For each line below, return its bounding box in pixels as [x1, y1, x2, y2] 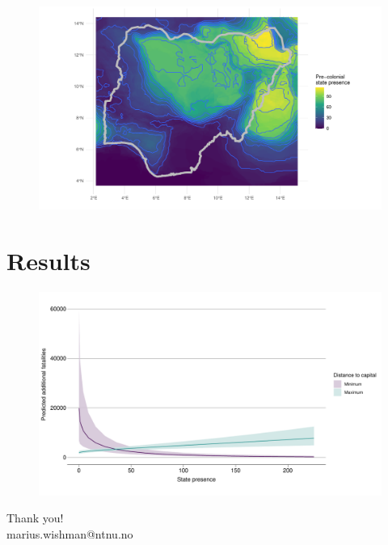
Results [6, 244, 91, 277]
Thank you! [6, 509, 64, 526]
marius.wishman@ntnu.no [6, 525, 133, 542]
